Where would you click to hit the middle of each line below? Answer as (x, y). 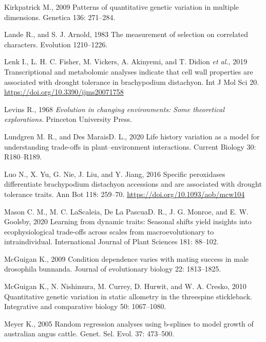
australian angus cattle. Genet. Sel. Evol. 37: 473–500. (89, 334)
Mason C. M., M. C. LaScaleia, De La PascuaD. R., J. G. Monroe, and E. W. (126, 211)
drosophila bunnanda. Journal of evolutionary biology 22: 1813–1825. (113, 269)
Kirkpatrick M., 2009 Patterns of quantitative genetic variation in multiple (122, 7)
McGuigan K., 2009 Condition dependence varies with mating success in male (127, 258)
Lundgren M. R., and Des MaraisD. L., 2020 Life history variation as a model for (132, 136)
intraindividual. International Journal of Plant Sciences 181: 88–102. (111, 241)
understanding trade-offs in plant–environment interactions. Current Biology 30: (130, 146)
